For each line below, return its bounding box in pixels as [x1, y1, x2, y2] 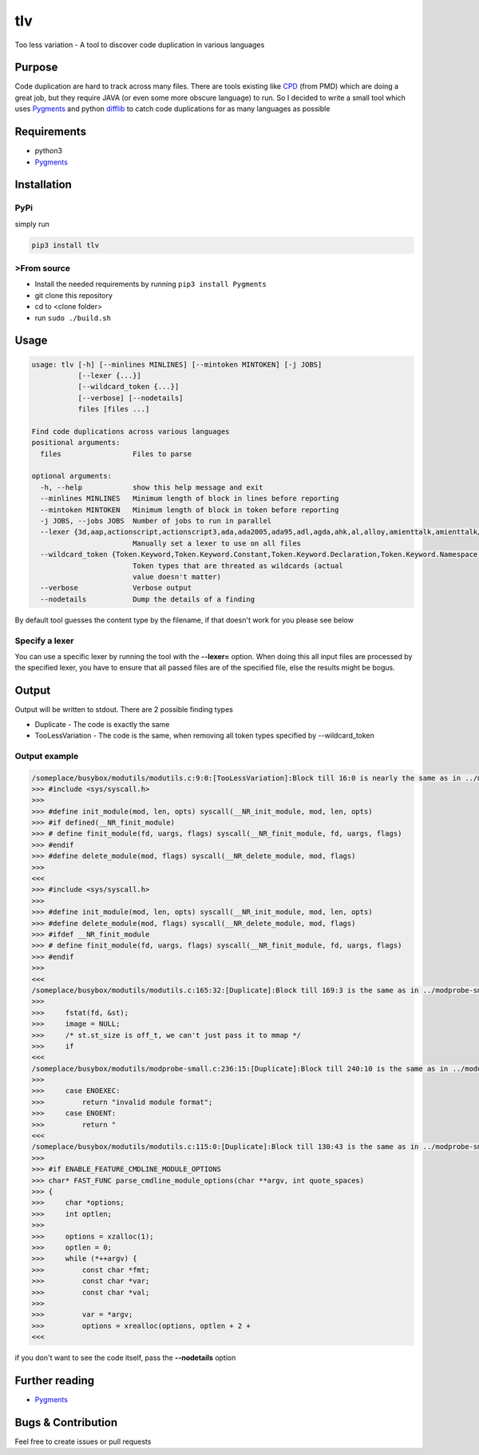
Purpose [14, 61, 58, 74]
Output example [14, 750, 79, 761]
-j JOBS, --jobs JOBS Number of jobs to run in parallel [40, 516, 272, 526]
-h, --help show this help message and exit [40, 483, 263, 491]
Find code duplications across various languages [31, 427, 230, 435]
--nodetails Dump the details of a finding [40, 594, 255, 603]
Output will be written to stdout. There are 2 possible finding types [14, 705, 233, 714]
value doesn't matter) [132, 572, 221, 581]
